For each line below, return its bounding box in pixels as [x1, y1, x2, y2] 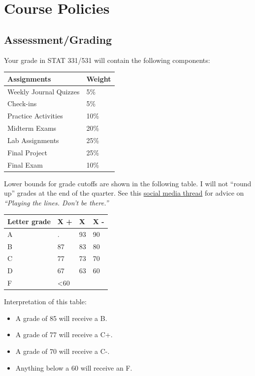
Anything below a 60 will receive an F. [15, 362, 132, 373]
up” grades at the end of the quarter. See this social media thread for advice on [4, 188, 244, 198]
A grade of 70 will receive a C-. [15, 346, 110, 356]
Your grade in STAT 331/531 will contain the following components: [4, 55, 210, 65]
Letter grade [7, 216, 51, 226]
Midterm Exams [7, 123, 57, 133]
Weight [86, 73, 111, 84]
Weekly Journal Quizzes [7, 86, 80, 96]
